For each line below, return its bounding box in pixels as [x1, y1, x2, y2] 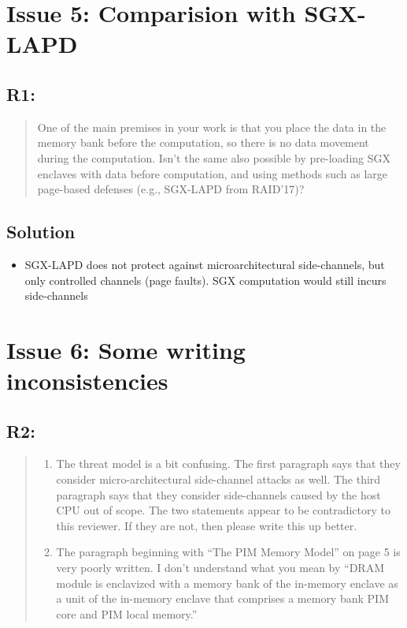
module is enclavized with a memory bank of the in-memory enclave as [56, 574, 398, 591]
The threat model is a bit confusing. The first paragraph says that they [56, 455, 401, 472]
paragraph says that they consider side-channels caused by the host [56, 486, 381, 503]
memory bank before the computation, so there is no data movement [37, 134, 369, 151]
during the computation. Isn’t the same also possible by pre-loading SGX [37, 149, 390, 166]
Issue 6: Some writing [6, 333, 246, 365]
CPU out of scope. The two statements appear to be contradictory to [56, 502, 390, 518]
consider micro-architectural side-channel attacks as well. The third [56, 471, 381, 488]
